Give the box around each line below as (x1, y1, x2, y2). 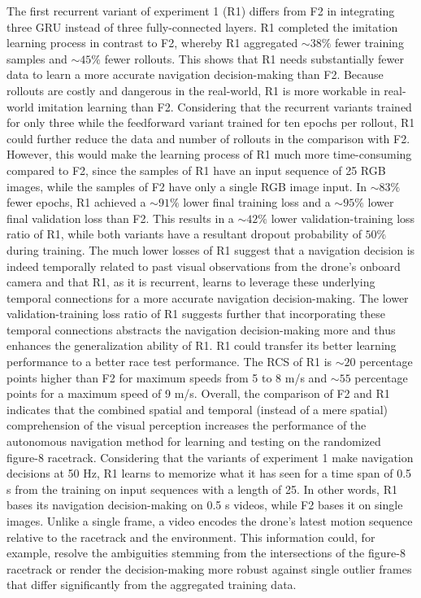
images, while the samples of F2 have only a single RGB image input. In (7, 177, 367, 194)
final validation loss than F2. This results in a (7, 209, 234, 226)
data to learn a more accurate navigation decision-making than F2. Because (7, 66, 384, 83)
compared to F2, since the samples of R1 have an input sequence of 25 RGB (7, 161, 386, 178)
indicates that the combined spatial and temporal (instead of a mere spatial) (7, 400, 388, 417)
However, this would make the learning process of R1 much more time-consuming (7, 146, 412, 163)
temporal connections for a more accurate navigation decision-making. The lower (7, 289, 409, 306)
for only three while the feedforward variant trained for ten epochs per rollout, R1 (7, 114, 415, 131)
